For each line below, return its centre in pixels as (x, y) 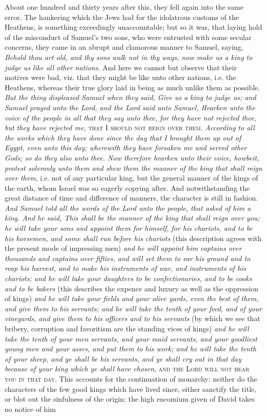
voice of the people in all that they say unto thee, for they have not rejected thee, (130, 117)
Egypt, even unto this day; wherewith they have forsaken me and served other (126, 147)
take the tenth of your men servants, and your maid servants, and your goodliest (131, 338)
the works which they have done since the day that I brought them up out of (123, 137)
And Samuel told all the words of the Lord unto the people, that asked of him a (128, 207)
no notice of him (30, 409)
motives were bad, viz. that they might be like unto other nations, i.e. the (120, 77)
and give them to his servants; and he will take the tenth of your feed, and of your (133, 308)
